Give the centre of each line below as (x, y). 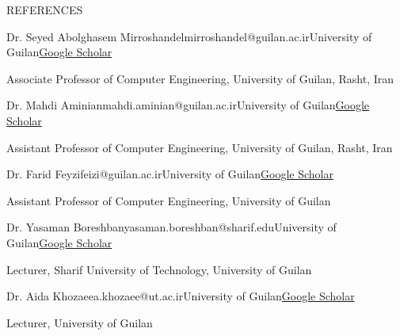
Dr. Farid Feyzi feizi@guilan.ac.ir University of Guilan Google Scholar (170, 174)
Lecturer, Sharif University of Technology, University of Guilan (159, 269)
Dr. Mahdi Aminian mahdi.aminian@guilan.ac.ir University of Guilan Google (188, 105)
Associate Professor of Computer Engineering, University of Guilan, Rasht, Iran (200, 78)
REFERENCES (45, 10)
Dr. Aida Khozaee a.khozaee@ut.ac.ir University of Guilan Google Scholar (181, 296)
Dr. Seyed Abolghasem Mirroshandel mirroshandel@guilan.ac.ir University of (189, 36)
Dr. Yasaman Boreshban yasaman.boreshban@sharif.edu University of (171, 227)
